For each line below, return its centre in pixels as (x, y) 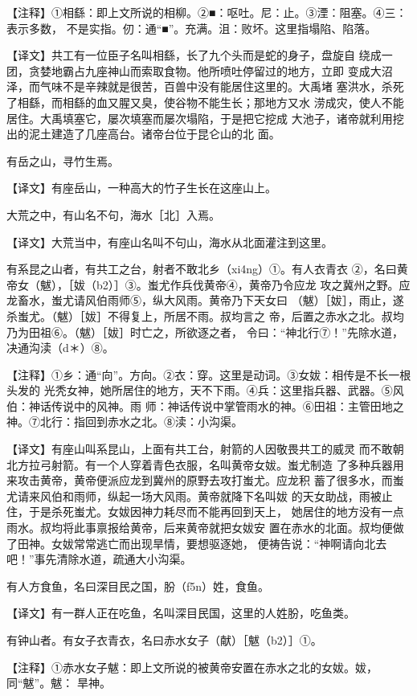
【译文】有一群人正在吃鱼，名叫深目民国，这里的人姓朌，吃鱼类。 (181, 613)
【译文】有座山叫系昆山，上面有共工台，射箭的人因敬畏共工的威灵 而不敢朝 (205, 449)
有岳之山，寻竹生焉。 (63, 160)
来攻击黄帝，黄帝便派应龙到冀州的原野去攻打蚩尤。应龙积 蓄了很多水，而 (200, 480)
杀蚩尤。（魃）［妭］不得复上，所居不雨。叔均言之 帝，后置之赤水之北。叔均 (205, 315)
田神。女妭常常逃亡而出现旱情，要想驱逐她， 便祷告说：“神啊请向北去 (202, 543)
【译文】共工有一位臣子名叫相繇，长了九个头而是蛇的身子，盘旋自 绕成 (194, 55)
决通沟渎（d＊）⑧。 (60, 348)
